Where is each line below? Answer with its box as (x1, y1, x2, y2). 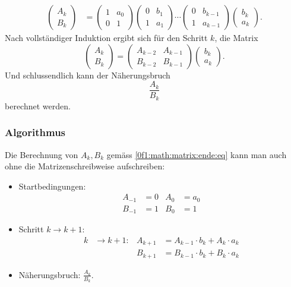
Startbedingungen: (18, 179, 86, 192)
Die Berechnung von (5, 148, 78, 160)
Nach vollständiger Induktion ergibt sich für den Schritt (5, 31, 208, 44)
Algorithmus (5, 125, 66, 140)
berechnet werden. (5, 99, 71, 112)
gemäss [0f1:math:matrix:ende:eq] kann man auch (106, 148, 287, 160)
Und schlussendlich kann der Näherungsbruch (5, 68, 170, 81)
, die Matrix (214, 31, 258, 44)
